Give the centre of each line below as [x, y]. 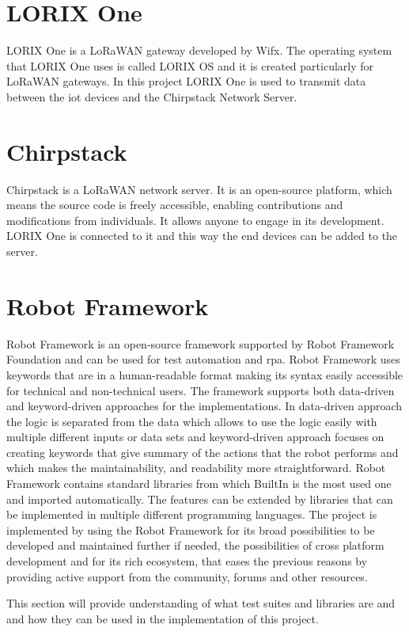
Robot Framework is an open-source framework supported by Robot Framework [201, 343]
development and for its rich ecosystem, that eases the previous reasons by [187, 561]
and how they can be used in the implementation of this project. [163, 618]
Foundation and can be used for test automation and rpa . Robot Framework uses [203, 359]
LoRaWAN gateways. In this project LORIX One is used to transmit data [186, 81]
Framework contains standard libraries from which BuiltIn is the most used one [199, 484]
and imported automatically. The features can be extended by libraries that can [200, 499]
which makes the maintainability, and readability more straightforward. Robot [196, 468]
